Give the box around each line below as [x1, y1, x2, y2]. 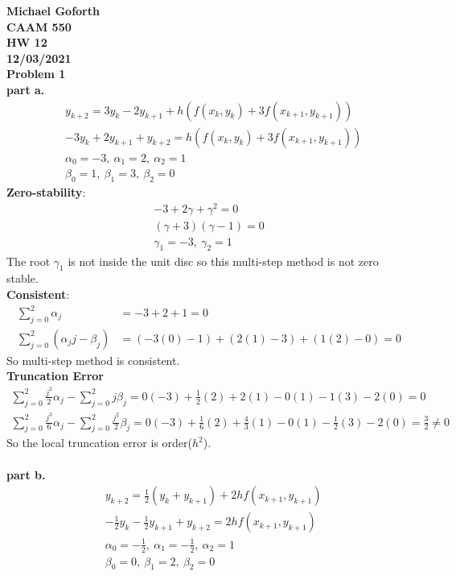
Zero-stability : [6, 183, 86, 200]
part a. [6, 81, 45, 97]
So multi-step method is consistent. [6, 351, 180, 368]
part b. [6, 466, 46, 483]
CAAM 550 [6, 18, 72, 35]
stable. [6, 270, 39, 287]
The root [6, 252, 51, 269]
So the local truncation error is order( [6, 434, 192, 451]
